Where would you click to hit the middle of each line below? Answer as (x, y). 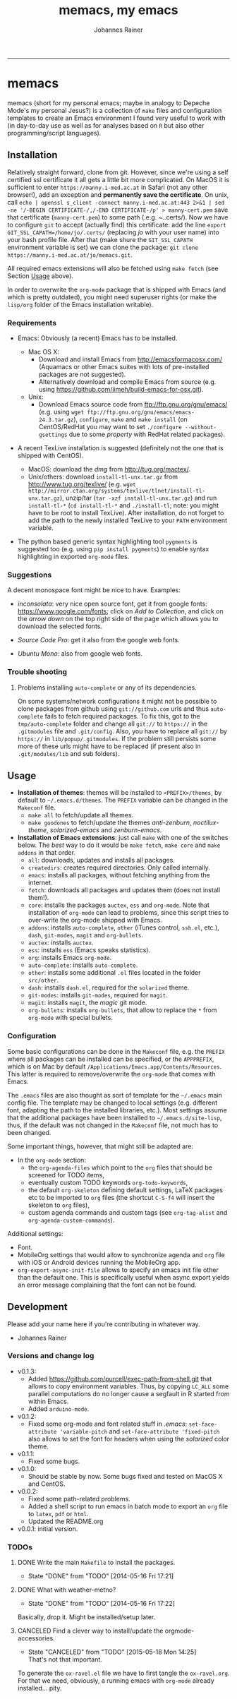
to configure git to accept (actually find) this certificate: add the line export (117, 224)
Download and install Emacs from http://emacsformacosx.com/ (130, 359)
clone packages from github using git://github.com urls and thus (113, 709)
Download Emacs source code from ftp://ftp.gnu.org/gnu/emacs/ (133, 404)
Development (38, 1307)
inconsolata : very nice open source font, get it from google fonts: (113, 604)
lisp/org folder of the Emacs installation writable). (80, 304)
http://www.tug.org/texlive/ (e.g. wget (82, 484)
